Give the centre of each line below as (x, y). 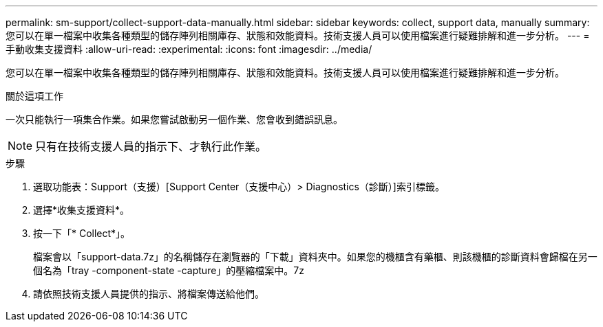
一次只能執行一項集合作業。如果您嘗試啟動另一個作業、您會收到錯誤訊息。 (174, 119)
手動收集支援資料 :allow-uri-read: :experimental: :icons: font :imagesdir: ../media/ (189, 49)
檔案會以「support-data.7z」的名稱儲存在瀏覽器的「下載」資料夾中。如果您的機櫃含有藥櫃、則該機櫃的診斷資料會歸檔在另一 (315, 257)
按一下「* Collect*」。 (82, 233)
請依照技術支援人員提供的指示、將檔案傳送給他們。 (149, 294)
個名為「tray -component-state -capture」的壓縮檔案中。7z (169, 270)
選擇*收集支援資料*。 (82, 210)
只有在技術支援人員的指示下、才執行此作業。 (151, 146)
